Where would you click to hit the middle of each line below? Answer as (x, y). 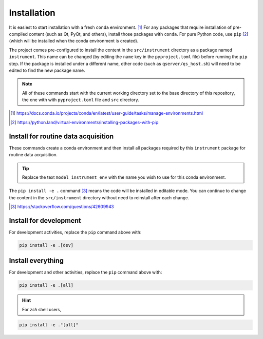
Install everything (36, 261)
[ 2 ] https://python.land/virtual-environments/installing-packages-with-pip (85, 122)
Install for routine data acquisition (61, 136)
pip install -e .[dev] (46, 245)
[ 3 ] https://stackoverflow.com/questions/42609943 (62, 207)
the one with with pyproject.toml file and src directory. (81, 100)
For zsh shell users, (42, 309)
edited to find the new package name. (47, 70)
